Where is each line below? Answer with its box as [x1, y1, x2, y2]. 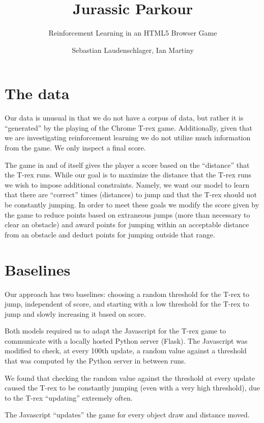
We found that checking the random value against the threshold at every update [5, 372, 255, 383]
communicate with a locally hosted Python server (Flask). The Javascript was [5, 335, 248, 346]
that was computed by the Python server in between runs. [5, 355, 186, 366]
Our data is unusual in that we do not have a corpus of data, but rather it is [5, 112, 244, 123]
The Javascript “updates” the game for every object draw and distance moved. [5, 409, 250, 420]
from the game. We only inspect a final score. [5, 142, 146, 153]
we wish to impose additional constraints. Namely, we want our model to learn [5, 179, 250, 190]
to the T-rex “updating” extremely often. [5, 392, 133, 403]
